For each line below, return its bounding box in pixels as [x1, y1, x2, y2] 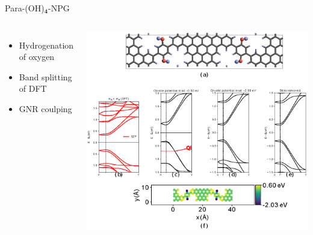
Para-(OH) [5, 2, 45, 14]
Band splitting [19, 70, 72, 83]
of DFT [19, 82, 47, 95]
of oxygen [19, 50, 55, 63]
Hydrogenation [19, 38, 74, 51]
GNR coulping [19, 102, 72, 115]
